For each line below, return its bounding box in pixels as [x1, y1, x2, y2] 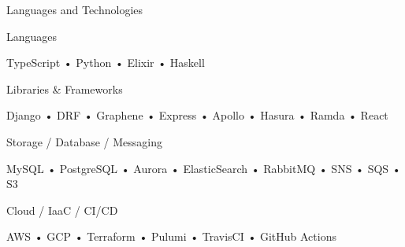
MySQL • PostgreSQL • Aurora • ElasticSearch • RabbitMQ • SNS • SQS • [6, 160, 401, 176]
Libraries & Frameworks [6, 80, 123, 97]
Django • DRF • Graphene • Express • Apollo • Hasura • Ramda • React [6, 107, 388, 124]
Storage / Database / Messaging [6, 133, 163, 149]
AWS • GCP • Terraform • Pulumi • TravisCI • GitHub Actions [6, 228, 336, 245]
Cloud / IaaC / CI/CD [6, 201, 118, 218]
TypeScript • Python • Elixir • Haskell [6, 54, 205, 71]
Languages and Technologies [6, 2, 143, 17]
